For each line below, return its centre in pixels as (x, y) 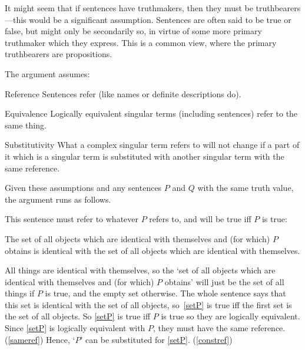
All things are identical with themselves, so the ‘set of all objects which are (140, 270)
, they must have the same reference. (219, 328)
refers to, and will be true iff (200, 219)
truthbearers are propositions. (59, 54)
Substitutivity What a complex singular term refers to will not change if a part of (152, 145)
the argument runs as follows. (58, 199)
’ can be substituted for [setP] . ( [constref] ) (156, 339)
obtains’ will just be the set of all (224, 281)
